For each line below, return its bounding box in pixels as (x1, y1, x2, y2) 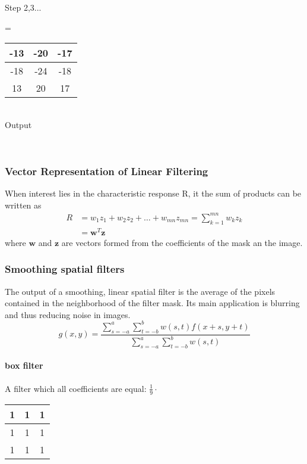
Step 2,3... (5, 1, 42, 13)
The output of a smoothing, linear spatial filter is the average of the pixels (5, 285, 276, 297)
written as (5, 198, 42, 211)
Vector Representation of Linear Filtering (5, 163, 208, 178)
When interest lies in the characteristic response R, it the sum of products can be (5, 187, 302, 200)
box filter (5, 359, 43, 372)
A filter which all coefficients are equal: (5, 382, 147, 394)
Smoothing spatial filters (5, 261, 125, 276)
